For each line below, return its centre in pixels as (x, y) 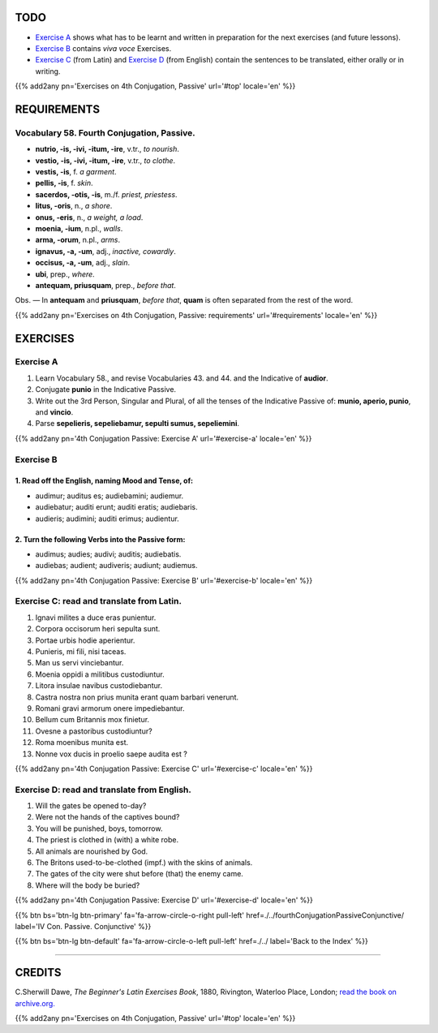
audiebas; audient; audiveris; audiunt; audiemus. (116, 566)
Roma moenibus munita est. (82, 742)
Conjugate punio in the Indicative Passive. (106, 390)
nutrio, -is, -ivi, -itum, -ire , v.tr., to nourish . (107, 149)
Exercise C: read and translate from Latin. (99, 601)
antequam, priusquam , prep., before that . (105, 285)
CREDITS (38, 973)
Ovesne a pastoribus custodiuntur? (94, 731)
